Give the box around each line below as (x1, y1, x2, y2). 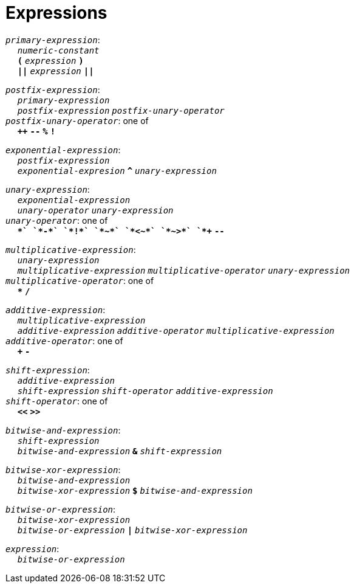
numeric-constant (17, 45, 100, 55)
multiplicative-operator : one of (5, 275, 154, 286)
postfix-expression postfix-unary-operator (17, 105, 225, 116)
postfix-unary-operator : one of (5, 115, 149, 126)
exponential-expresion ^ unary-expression (17, 165, 217, 176)
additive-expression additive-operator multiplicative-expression (17, 325, 335, 336)
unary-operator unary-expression (17, 205, 174, 215)
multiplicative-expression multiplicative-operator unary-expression (17, 265, 350, 275)
